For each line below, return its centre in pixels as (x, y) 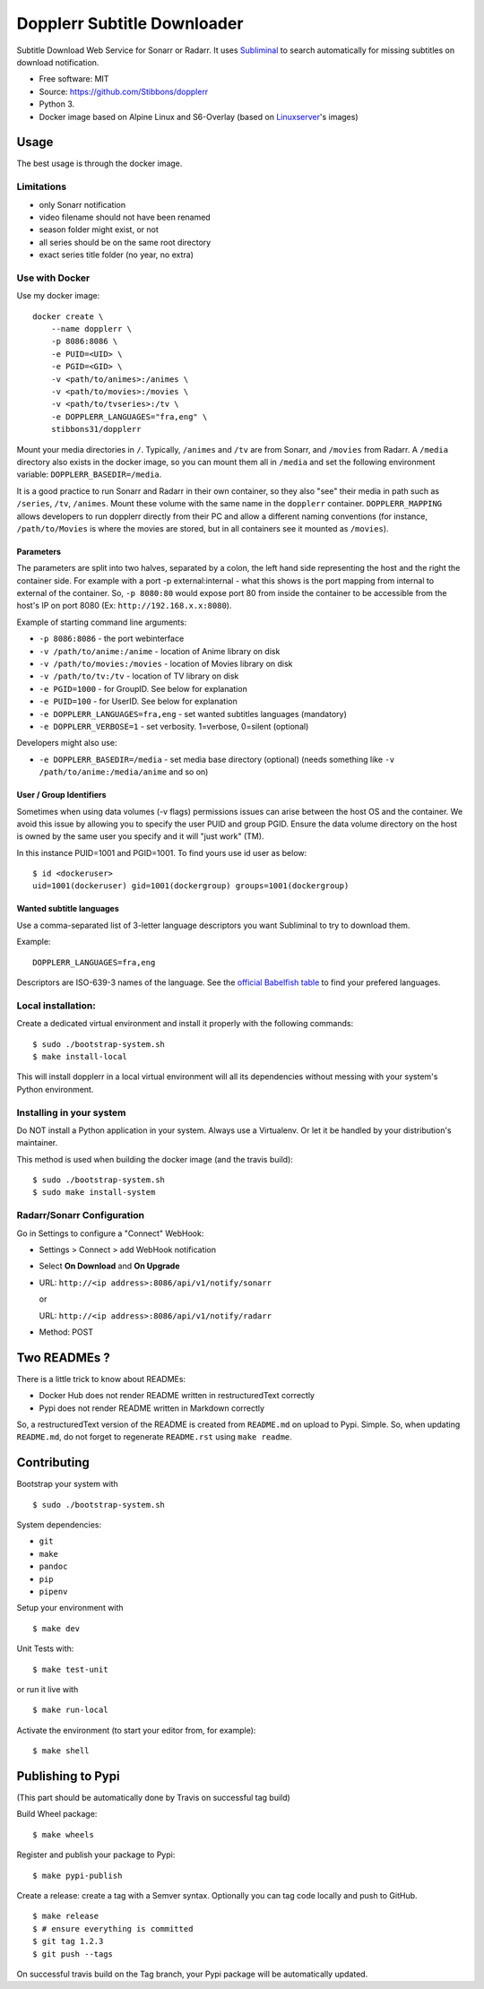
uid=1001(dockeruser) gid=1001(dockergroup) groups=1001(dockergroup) (191, 886)
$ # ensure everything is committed (113, 1928)
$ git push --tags (73, 1954)
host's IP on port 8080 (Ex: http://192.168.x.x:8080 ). (124, 606)
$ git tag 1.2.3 (68, 1941)
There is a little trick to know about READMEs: (101, 1379)
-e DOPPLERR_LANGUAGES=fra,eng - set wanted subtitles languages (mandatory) (193, 713)
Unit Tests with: (45, 1648)
